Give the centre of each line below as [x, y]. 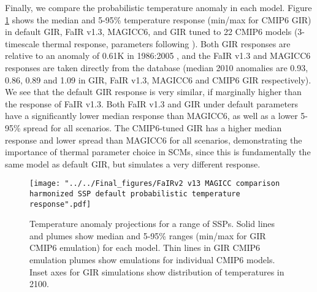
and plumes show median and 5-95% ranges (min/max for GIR [148, 235]
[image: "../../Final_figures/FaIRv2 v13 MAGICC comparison [155, 184]
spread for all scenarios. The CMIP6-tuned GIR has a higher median [153, 127]
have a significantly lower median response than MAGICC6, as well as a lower [151, 116]
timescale [22, 43]
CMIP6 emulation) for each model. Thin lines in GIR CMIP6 [145, 248]
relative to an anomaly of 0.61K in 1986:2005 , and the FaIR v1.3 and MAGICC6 [158, 56]
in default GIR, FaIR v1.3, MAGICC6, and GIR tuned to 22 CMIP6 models [148, 32]
